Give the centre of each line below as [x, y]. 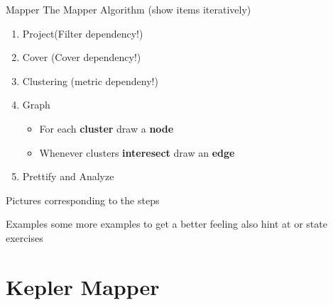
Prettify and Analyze [68, 176]
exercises [24, 237]
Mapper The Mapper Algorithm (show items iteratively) [129, 9]
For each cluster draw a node [107, 128]
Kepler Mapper [83, 286]
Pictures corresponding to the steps [83, 200]
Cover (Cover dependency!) [82, 57]
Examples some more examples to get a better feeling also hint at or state [166, 224]
